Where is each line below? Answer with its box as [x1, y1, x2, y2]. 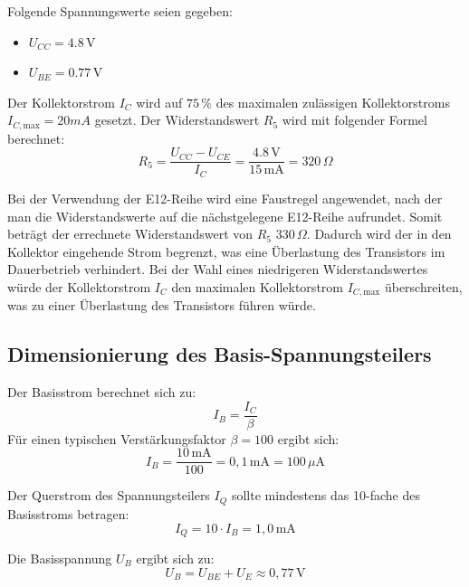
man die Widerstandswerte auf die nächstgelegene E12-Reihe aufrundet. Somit [7, 206, 443, 225]
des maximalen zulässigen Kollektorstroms [215, 92, 450, 111]
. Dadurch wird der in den [306, 224, 452, 243]
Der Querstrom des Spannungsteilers [7, 486, 210, 505]
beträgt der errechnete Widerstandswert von [7, 224, 254, 243]
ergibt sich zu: [136, 548, 215, 567]
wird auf [136, 92, 183, 111]
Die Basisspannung [7, 548, 112, 567]
